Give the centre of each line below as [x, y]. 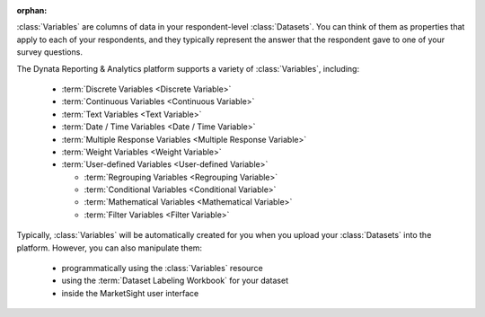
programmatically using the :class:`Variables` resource [163, 269]
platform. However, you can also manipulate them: [109, 248]
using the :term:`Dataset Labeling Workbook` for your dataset [175, 281]
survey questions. [49, 52]
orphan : [32, 10]
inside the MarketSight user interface [130, 293]
